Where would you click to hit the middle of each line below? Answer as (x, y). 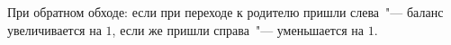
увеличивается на (54, 29)
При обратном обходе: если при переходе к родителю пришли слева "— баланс (225, 12)
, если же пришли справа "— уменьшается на (238, 29)
